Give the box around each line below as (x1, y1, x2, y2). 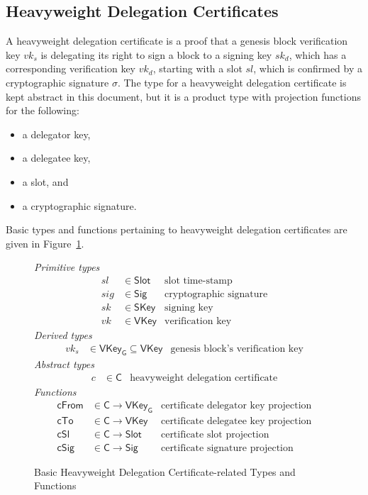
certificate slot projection (160, 429, 269, 440)
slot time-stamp (165, 275, 233, 286)
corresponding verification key (6, 61, 135, 76)
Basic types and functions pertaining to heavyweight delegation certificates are (6, 222, 347, 237)
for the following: (6, 103, 79, 118)
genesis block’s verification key (170, 343, 303, 354)
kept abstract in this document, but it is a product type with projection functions (6, 89, 361, 104)
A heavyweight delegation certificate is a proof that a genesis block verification (6, 33, 348, 48)
